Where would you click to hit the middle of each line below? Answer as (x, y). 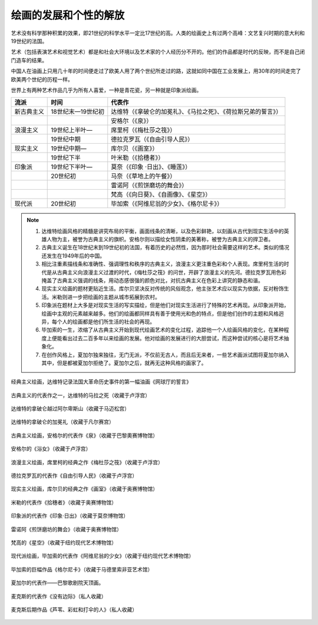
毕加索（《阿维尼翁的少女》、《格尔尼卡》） (167, 204)
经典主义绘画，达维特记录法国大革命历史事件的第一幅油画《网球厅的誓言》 (101, 382)
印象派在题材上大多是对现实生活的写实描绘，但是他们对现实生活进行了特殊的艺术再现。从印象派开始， (165, 305)
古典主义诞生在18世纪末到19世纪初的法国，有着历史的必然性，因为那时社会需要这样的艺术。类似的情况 (165, 247)
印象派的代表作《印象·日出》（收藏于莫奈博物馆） (70, 516)
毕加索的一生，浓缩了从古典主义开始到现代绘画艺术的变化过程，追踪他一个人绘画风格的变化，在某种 (163, 330)
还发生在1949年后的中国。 (73, 256)
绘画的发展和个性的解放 (68, 15)
